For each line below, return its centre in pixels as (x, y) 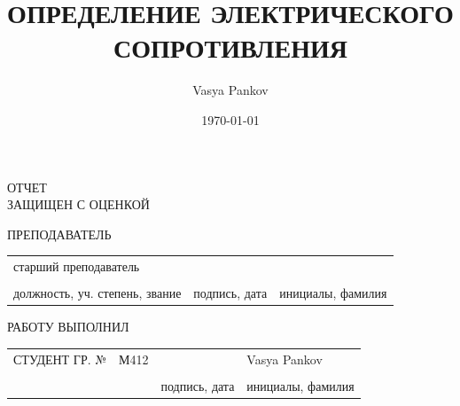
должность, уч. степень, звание (97, 293)
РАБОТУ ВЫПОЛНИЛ (68, 327)
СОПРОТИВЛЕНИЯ (230, 47)
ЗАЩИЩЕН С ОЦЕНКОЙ (78, 204)
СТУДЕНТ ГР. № (60, 359)
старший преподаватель (77, 266)
